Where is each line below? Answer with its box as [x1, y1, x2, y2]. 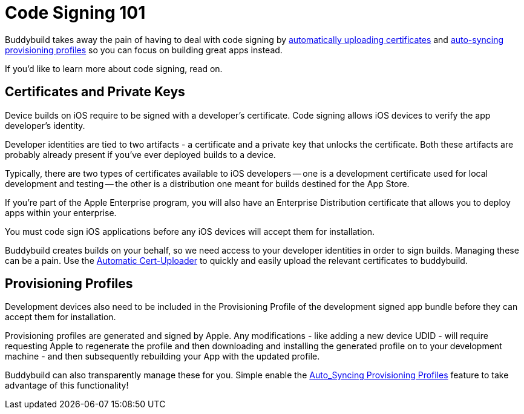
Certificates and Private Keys [5, 84, 185, 100]
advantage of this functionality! [5, 380, 129, 391]
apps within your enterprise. [5, 207, 117, 218]
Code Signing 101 [5, 2, 146, 23]
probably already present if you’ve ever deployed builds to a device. [5, 149, 276, 160]
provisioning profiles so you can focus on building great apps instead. [5, 44, 283, 55]
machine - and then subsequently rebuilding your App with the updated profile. [5, 351, 320, 362]
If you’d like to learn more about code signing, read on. [5, 63, 223, 74]
